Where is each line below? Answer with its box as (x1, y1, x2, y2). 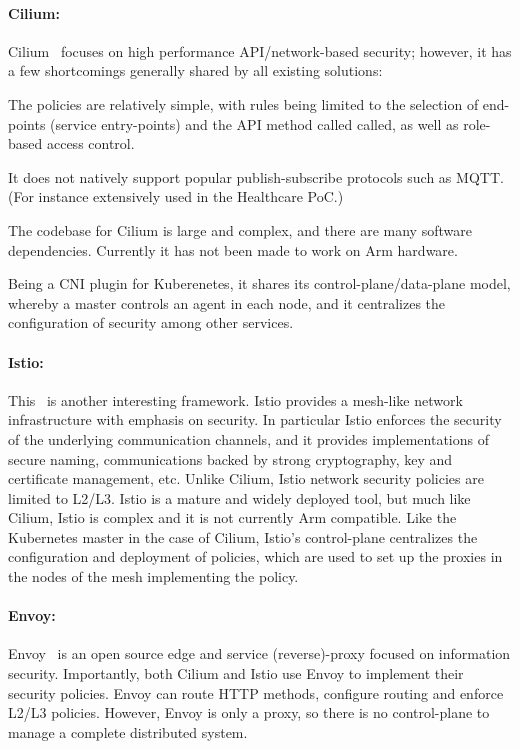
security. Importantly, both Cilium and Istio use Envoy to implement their (8, 663, 464, 684)
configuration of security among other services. (8, 312, 294, 333)
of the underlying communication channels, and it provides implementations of (8, 428, 490, 449)
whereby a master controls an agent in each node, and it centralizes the (8, 292, 446, 313)
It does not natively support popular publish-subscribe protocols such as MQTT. (8, 166, 504, 187)
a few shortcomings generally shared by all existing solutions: (8, 60, 383, 81)
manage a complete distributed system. (8, 721, 248, 742)
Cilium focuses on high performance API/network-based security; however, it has (8, 40, 512, 61)
